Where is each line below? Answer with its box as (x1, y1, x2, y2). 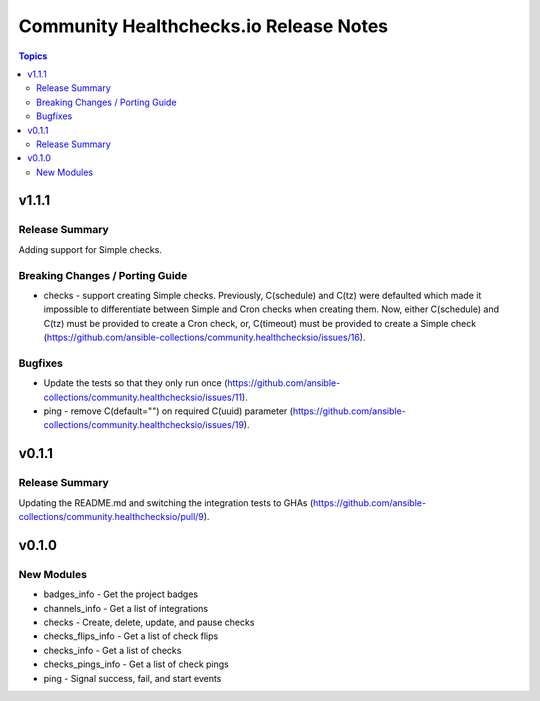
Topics (18, 50, 48, 62)
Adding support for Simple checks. (18, 243, 162, 255)
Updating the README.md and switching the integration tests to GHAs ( (18, 496, 314, 509)
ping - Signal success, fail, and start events (43, 672, 222, 684)
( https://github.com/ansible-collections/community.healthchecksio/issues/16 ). (43, 331, 366, 344)
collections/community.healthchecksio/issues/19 (43, 419, 245, 431)
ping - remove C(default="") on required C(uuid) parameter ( (43, 405, 294, 417)
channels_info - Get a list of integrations (43, 602, 209, 614)
